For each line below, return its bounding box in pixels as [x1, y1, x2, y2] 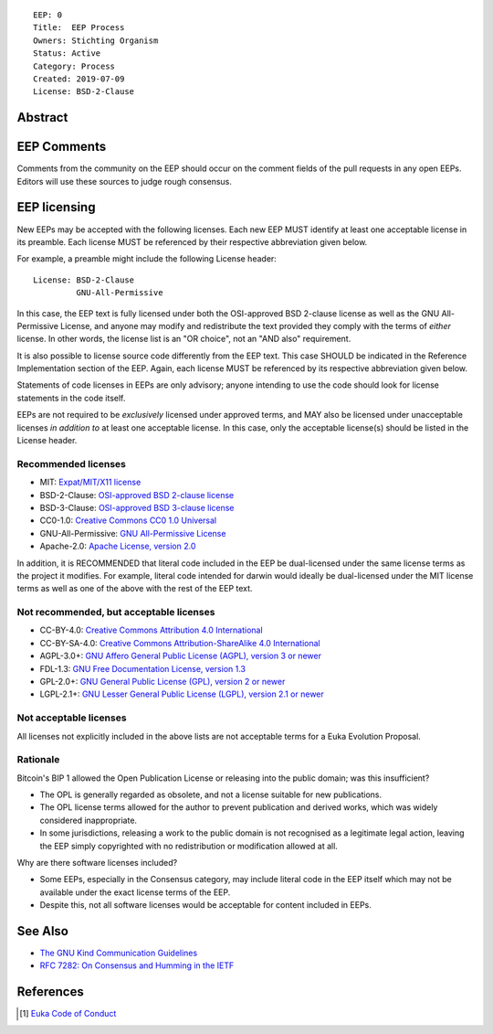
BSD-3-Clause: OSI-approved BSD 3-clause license [39, 502, 235, 513]
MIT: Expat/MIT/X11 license [39, 476, 142, 488]
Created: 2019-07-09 [33, 73, 125, 84]
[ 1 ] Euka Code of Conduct [19, 1008, 117, 1019]
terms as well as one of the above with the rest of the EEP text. [16, 583, 253, 594]
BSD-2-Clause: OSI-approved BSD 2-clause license [39, 489, 235, 500]
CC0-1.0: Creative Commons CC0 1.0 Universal [39, 515, 217, 526]
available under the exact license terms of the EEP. [39, 887, 231, 898]
